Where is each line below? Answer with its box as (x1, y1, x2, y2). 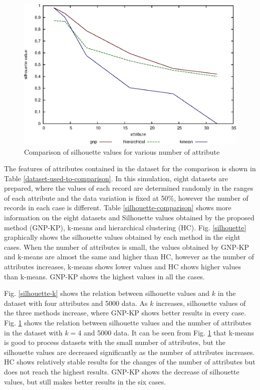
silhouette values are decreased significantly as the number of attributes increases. (4, 346, 255, 357)
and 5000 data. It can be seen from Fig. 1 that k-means (84, 327, 254, 337)
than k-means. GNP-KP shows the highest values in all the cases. (4, 271, 205, 281)
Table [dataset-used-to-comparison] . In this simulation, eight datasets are (4, 173, 228, 183)
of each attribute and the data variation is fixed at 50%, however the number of (4, 192, 248, 203)
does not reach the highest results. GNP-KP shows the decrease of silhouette (4, 366, 239, 376)
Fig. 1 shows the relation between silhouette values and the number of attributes (4, 317, 251, 327)
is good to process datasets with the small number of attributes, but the (4, 337, 226, 347)
